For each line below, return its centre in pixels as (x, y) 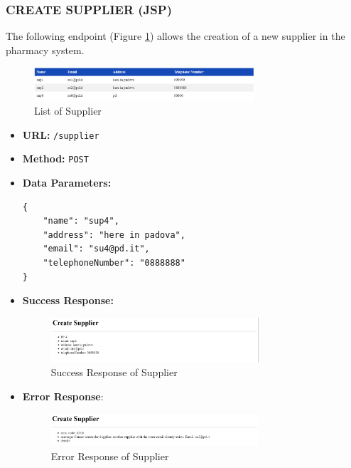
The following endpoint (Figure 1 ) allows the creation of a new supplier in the (175, 36)
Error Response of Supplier (110, 456)
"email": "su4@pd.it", (96, 249)
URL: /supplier (61, 134)
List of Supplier (68, 111)
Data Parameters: (67, 183)
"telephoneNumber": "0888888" (114, 263)
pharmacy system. (45, 50)
